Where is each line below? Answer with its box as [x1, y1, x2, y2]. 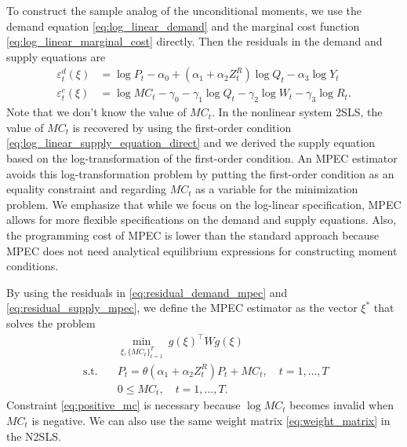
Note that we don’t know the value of [6, 104, 187, 120]
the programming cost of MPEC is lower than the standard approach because [6, 226, 380, 243]
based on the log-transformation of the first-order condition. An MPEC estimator [6, 150, 398, 167]
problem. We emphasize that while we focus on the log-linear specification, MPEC [6, 196, 402, 212]
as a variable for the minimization [195, 181, 358, 197]
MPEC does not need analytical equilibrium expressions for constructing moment [6, 242, 398, 258]
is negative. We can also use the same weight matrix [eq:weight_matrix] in [31, 412, 391, 428]
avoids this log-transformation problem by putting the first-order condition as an [6, 165, 394, 181]
